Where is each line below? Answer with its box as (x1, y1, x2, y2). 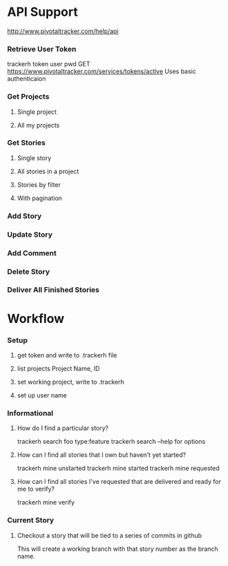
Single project (17, 108, 57, 116)
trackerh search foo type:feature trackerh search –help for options (17, 438, 205, 446)
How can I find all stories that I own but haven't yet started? (17, 451, 186, 459)
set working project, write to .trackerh (17, 378, 125, 386)
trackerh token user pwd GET (7, 60, 91, 68)
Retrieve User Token (7, 44, 77, 54)
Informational (7, 408, 54, 418)
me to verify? (17, 485, 55, 494)
